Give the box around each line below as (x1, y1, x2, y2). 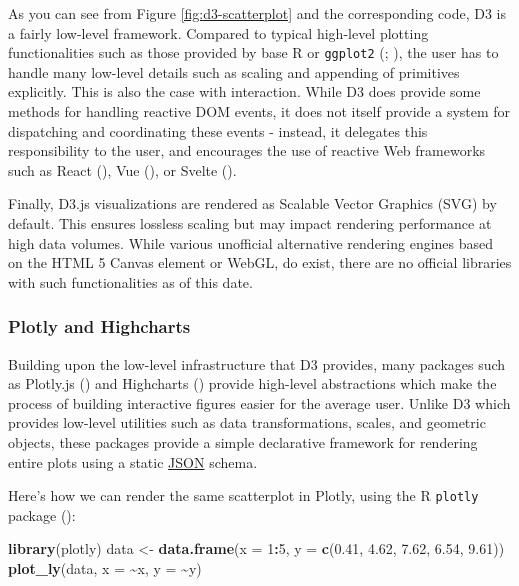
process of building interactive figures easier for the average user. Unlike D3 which (8, 392, 511, 413)
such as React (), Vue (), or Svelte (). (8, 159, 237, 180)
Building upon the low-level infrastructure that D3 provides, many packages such (8, 353, 506, 374)
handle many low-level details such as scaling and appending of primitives (8, 61, 460, 82)
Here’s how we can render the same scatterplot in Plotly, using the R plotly (8, 485, 479, 506)
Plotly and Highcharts (8, 314, 191, 339)
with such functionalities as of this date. (8, 271, 253, 292)
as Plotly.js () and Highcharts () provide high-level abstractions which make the (8, 373, 497, 394)
